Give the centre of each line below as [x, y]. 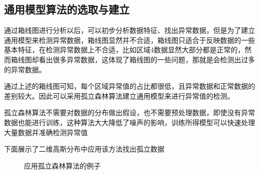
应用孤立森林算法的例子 [62, 165]
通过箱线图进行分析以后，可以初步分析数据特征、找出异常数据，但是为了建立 [129, 30]
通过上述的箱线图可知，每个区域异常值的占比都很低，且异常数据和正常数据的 [129, 86]
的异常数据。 [25, 69]
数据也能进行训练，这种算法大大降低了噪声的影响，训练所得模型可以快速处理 [129, 122]
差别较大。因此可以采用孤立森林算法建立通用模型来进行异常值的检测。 [119, 95]
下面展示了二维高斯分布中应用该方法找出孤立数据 [84, 149]
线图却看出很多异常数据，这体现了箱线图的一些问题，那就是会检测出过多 [136, 59]
